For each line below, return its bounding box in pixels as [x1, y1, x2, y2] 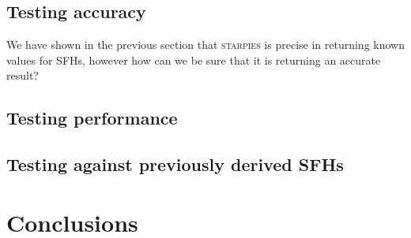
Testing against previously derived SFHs [6, 152, 344, 177]
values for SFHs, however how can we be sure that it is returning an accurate [6, 51, 381, 68]
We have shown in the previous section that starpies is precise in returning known [6, 36, 405, 53]
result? [6, 67, 39, 84]
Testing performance [6, 106, 178, 130]
